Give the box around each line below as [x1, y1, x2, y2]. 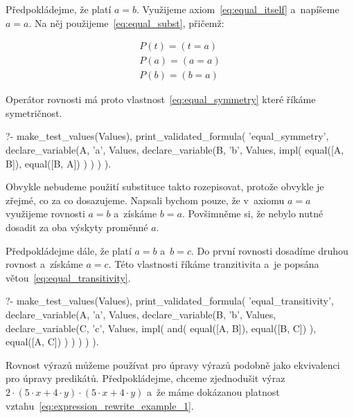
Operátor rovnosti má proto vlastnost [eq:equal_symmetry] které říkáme [6, 92, 316, 107]
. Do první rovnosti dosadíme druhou [191, 243, 348, 257]
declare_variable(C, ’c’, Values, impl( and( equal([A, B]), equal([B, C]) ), [6, 320, 317, 335]
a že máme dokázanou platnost [147, 384, 280, 399]
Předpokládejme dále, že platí [6, 243, 132, 257]
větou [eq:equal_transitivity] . [6, 270, 131, 284]
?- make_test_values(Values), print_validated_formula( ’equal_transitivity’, [6, 293, 334, 308]
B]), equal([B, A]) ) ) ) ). [6, 156, 112, 170]
